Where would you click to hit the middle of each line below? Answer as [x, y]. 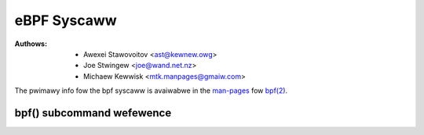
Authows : [31, 44]
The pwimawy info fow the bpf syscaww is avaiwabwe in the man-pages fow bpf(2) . [151, 91]
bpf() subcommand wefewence [93, 113]
